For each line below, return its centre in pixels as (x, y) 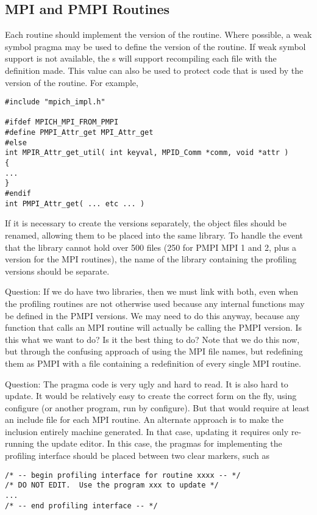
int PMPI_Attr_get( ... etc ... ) (75, 203)
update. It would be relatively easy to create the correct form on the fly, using (151, 396)
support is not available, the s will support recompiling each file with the (141, 58)
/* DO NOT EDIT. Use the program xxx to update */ (112, 485)
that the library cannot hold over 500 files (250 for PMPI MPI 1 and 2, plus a (151, 247)
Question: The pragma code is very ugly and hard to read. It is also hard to (147, 384)
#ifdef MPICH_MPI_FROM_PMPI (62, 122)
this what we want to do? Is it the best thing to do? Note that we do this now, (152, 339)
